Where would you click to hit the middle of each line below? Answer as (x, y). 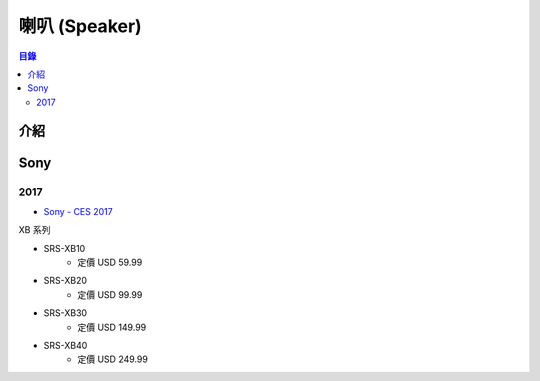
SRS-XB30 (65, 313)
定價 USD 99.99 (110, 294)
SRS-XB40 (65, 346)
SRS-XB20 (65, 281)
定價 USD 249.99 (113, 359)
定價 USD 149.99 (112, 327)
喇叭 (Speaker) (80, 26)
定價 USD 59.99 (110, 262)
